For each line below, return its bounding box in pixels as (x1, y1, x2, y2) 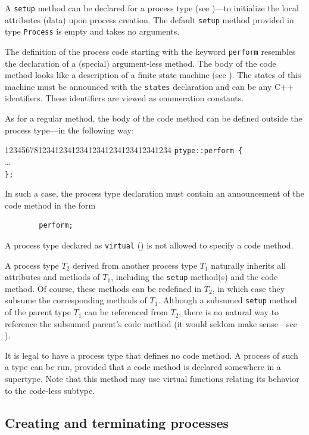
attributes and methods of (5, 271, 100, 283)
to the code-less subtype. (5, 384, 95, 396)
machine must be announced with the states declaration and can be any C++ (5, 80, 294, 92)
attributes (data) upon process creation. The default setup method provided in (5, 13, 294, 26)
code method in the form (5, 198, 96, 211)
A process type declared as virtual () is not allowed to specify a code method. (5, 238, 294, 251)
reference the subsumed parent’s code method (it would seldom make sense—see (5, 317, 297, 330)
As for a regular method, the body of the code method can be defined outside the (5, 112, 302, 125)
